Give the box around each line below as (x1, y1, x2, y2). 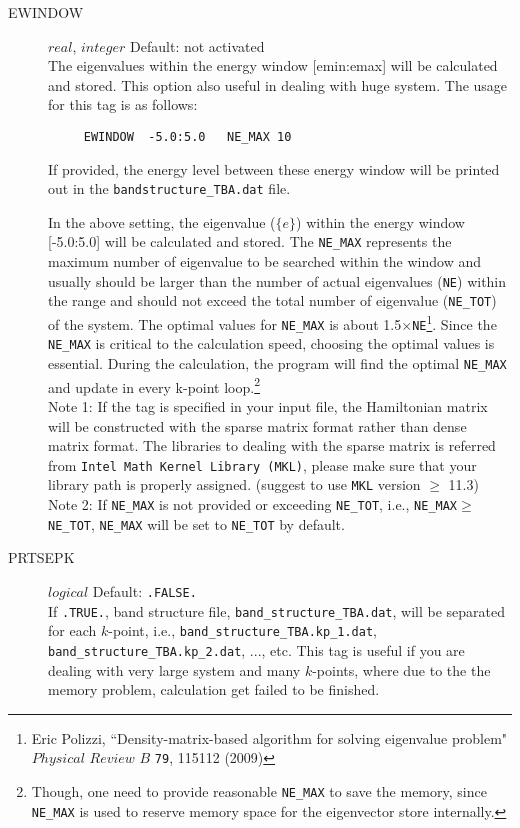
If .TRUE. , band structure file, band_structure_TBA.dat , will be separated (48, 600, 506, 621)
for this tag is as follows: (48, 94, 198, 115)
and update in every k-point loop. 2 (48, 373, 261, 397)
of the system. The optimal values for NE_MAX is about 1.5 (48, 313, 402, 334)
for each (48, 620, 97, 641)
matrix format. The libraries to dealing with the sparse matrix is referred (48, 435, 496, 456)
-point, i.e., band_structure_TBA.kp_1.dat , (108, 620, 377, 641)
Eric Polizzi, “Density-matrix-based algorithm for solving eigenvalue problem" (31, 727, 508, 748)
